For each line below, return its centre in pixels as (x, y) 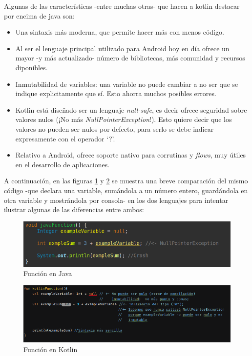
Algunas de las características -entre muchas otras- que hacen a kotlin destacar (122, 6)
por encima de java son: (39, 15)
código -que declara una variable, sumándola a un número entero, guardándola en (126, 190)
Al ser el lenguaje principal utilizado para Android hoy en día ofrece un (122, 48)
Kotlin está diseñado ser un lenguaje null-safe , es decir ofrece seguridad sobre (131, 109)
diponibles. (31, 67)
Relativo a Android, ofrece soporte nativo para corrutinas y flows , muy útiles (131, 155)
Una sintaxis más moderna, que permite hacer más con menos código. (120, 32)
